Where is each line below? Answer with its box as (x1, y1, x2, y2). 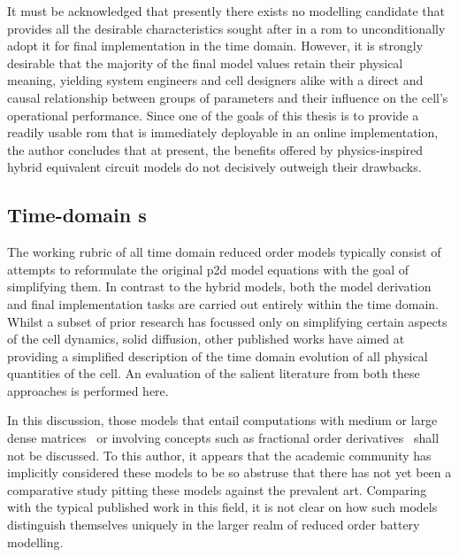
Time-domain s (7, 201, 147, 228)
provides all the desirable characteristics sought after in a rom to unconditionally (7, 19, 446, 37)
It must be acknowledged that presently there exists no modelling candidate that (7, 2, 446, 19)
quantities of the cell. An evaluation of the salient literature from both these (7, 364, 420, 383)
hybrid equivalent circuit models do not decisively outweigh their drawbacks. (7, 158, 422, 176)
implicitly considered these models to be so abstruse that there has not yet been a (7, 463, 452, 482)
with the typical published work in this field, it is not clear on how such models (7, 498, 438, 516)
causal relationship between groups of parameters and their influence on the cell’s (7, 88, 448, 106)
